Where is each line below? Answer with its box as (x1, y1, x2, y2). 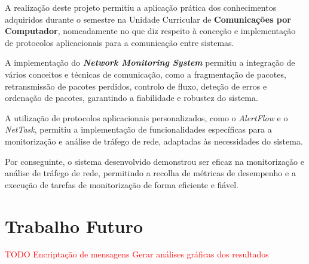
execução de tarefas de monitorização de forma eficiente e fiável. (5, 178, 238, 191)
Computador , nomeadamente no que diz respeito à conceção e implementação (5, 24, 296, 37)
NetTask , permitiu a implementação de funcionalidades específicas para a (5, 123, 272, 136)
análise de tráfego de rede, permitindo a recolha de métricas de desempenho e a (5, 167, 296, 179)
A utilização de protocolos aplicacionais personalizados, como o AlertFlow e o (5, 111, 288, 124)
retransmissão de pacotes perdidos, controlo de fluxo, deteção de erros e (5, 79, 267, 92)
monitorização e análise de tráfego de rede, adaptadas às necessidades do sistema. (5, 134, 303, 147)
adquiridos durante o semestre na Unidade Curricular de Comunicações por (5, 13, 291, 25)
